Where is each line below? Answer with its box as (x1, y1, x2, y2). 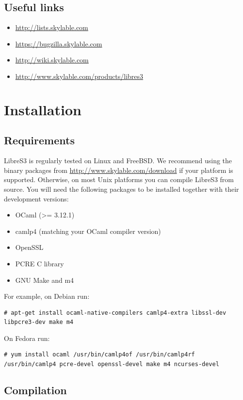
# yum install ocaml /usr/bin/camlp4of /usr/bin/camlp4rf (4, 351, 195, 358)
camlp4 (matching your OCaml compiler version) (15, 226, 161, 236)
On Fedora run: (4, 333, 50, 343)
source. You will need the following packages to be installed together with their (4, 184, 239, 194)
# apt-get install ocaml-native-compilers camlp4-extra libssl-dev (4, 309, 227, 316)
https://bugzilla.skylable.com (15, 38, 102, 48)
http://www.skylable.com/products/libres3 (15, 71, 144, 81)
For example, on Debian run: (4, 291, 90, 301)
